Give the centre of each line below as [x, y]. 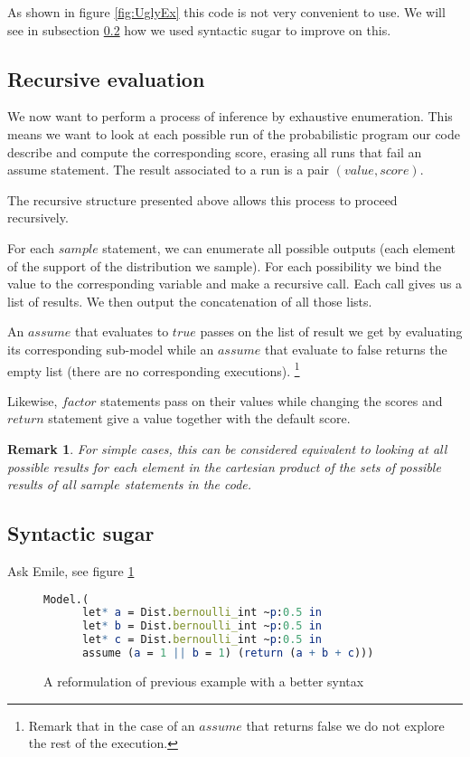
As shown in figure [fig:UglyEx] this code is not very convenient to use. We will [226, 12]
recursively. [38, 218]
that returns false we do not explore [345, 725]
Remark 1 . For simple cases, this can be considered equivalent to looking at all [227, 448]
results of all [42, 484]
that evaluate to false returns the [356, 349]
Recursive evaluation [106, 78]
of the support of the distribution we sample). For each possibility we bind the [225, 265]
